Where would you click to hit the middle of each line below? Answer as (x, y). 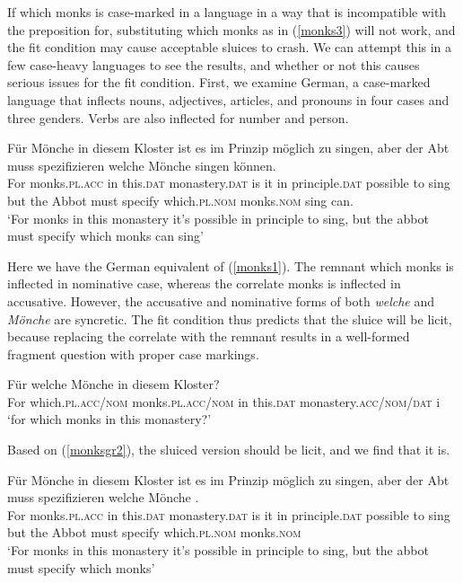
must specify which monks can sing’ (105, 236)
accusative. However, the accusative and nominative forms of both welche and (221, 300)
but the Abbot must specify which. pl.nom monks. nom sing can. (180, 200)
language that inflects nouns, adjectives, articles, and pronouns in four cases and (228, 99)
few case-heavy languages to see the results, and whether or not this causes (214, 64)
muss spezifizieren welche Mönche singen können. (142, 165)
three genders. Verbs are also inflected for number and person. (178, 117)
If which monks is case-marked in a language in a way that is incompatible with (227, 12)
